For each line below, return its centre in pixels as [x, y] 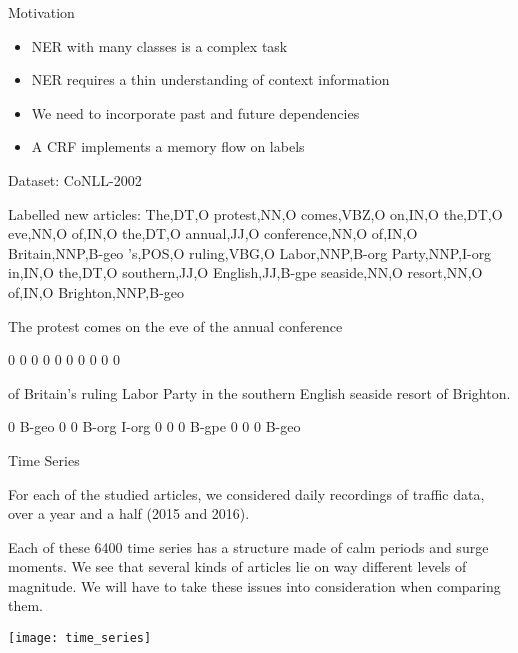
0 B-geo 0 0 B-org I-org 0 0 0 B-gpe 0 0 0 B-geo [154, 426]
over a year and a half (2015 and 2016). [129, 513]
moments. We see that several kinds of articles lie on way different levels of [237, 566]
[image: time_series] [80, 638]
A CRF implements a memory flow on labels [168, 146]
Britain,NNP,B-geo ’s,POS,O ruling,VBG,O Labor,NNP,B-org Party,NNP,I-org [250, 252]
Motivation [41, 12]
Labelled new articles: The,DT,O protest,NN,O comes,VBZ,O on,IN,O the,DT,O [255, 213]
